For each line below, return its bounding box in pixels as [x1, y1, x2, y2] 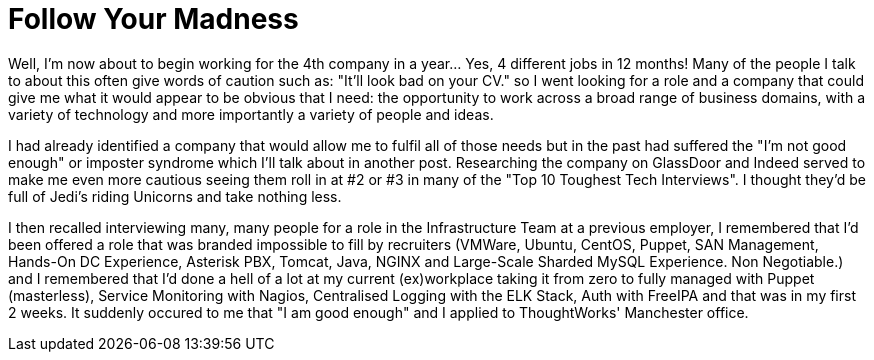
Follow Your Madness [8, 2, 299, 36]
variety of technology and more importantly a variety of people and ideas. [8, 105, 494, 123]
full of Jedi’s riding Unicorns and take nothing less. [8, 187, 342, 205]
